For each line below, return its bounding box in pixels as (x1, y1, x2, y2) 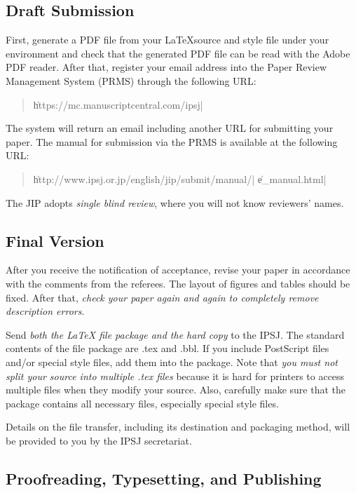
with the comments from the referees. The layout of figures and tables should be (6, 276, 350, 290)
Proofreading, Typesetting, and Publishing (6, 467, 322, 489)
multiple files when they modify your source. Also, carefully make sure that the (6, 382, 346, 397)
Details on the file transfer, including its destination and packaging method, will (6, 419, 350, 434)
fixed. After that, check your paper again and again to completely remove (6, 290, 319, 304)
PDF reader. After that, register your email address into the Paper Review (6, 60, 327, 74)
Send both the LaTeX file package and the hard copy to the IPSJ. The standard (6, 327, 345, 342)
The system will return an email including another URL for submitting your (6, 121, 334, 135)
